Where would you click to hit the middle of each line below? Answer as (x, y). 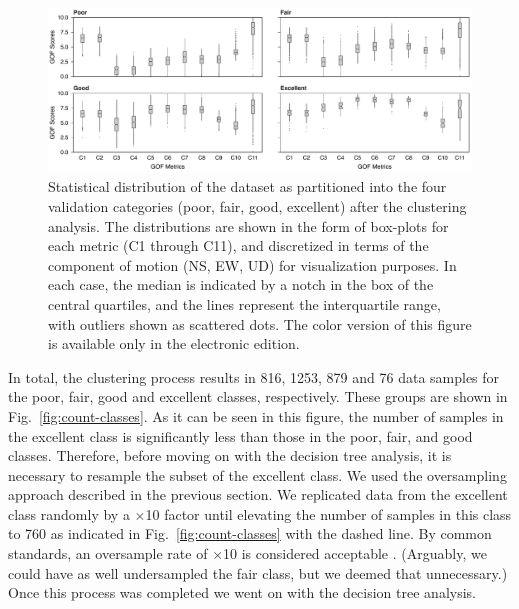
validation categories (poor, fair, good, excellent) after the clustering (257, 205)
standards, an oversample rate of (108, 553)
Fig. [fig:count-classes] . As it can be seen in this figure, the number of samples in (256, 415)
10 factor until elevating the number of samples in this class (328, 513)
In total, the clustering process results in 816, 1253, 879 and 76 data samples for (254, 376)
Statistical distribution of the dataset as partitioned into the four (247, 186)
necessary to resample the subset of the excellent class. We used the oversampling (257, 474)
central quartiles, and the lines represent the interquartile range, (244, 303)
